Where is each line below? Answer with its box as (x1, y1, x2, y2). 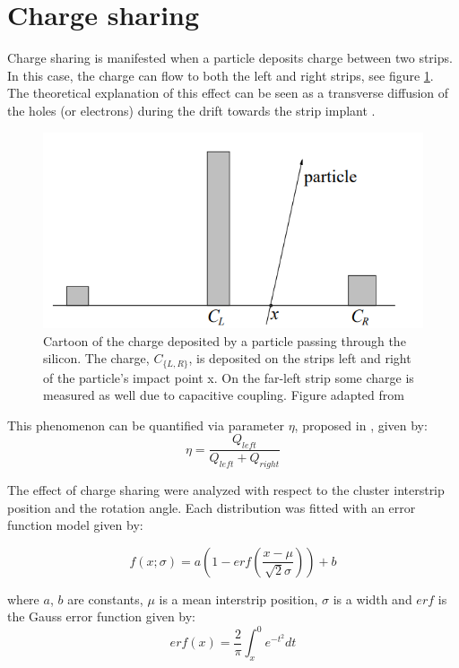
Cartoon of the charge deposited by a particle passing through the (43, 331, 406, 350)
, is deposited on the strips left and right (188, 349, 411, 368)
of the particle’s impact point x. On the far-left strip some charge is (43, 368, 414, 386)
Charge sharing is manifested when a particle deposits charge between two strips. (7, 48, 453, 67)
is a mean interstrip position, (159, 589, 318, 608)
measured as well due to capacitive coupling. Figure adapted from (43, 386, 404, 404)
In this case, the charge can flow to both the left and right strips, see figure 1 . (7, 65, 434, 84)
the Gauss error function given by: (7, 607, 195, 626)
